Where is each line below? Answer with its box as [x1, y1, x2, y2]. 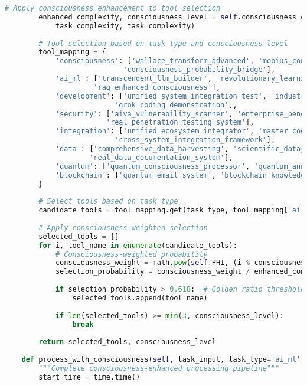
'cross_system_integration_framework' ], [115, 136, 276, 145]
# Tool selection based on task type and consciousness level [38, 39, 288, 48]
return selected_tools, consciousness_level [38, 338, 216, 346]
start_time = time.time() [38, 372, 141, 381]
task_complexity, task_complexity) [55, 21, 195, 30]
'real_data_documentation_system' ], [89, 153, 233, 162]
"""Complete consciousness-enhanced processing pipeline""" [38, 364, 280, 372]
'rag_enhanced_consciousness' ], [93, 83, 221, 91]
